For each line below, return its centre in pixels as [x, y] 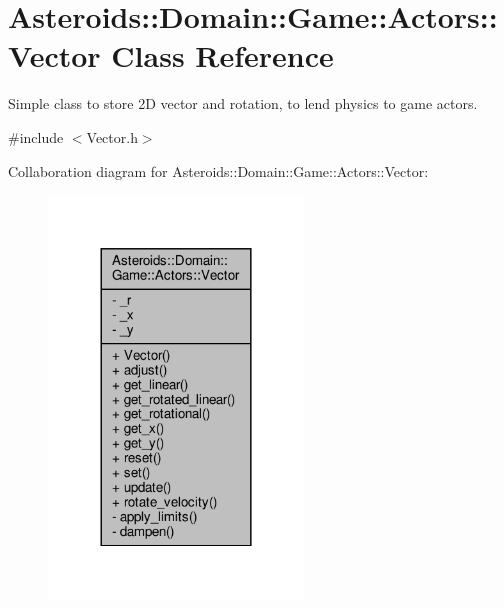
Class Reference [222, 55]
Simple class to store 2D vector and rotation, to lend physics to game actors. [243, 103]
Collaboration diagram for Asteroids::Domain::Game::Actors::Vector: [218, 170]
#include [36, 136]
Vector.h [112, 136]
